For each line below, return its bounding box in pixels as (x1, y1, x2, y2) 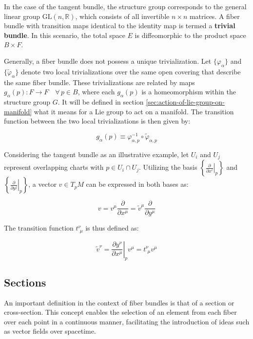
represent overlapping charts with (4, 162, 104, 172)
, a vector (28, 179, 57, 189)
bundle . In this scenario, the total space (4, 30, 125, 40)
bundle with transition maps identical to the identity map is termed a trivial (4, 20, 235, 31)
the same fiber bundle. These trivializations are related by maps (4, 77, 195, 87)
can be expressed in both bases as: (86, 179, 189, 189)
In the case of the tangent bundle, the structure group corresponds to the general (4, 1, 247, 11)
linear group (4, 11, 40, 21)
